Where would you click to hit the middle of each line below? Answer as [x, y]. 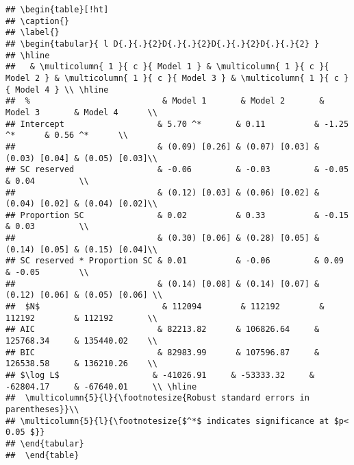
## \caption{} [38, 21]
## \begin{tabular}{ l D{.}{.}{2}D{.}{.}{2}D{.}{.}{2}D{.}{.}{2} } [163, 44]
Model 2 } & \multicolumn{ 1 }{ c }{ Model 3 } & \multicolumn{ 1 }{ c [172, 78]
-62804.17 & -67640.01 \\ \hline [101, 386]
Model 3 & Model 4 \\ [81, 112]
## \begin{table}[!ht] [57, 10]
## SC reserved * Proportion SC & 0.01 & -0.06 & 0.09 [175, 261]
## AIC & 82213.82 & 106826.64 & [163, 330]
